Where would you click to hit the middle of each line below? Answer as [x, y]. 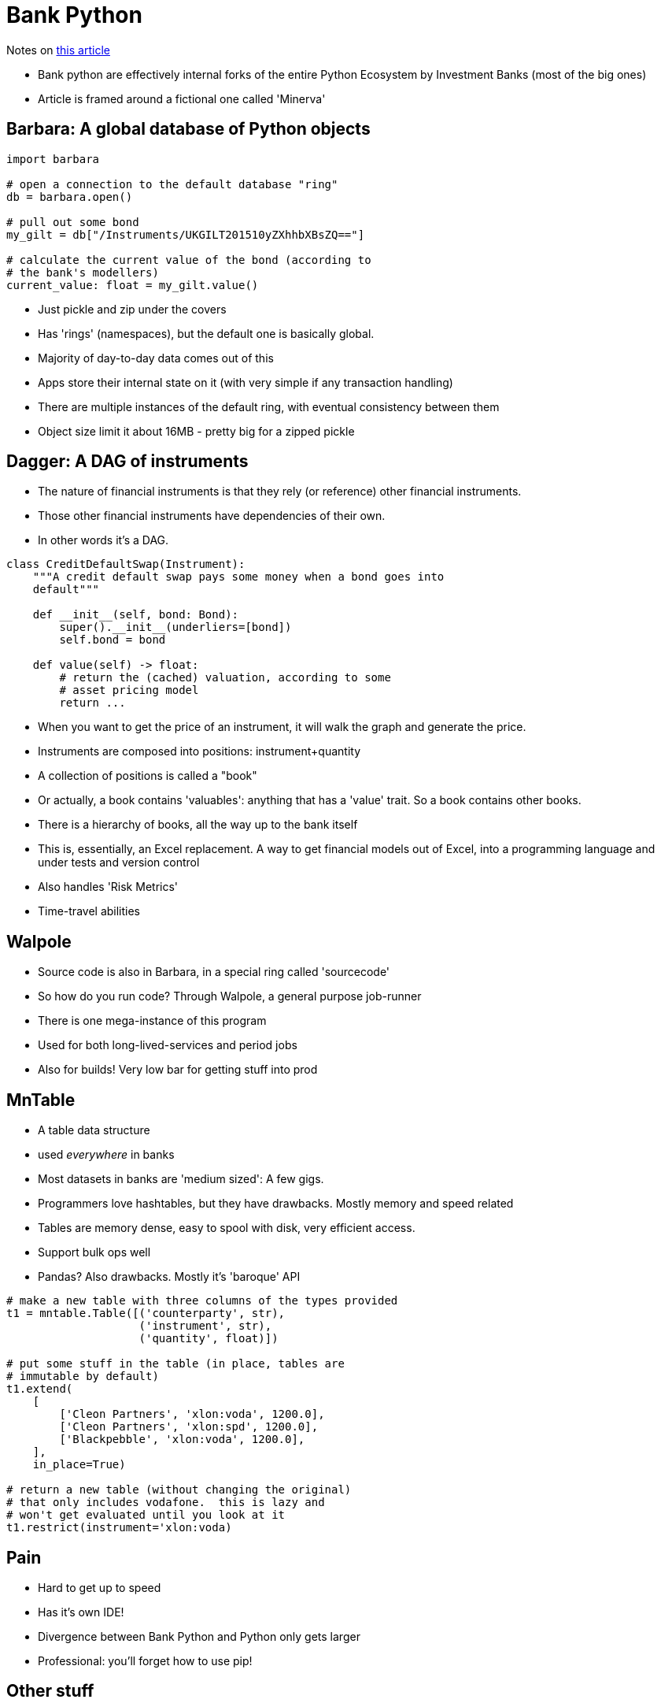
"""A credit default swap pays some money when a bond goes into [238, 577]
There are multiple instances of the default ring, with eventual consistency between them [269, 406]
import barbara [53, 159]
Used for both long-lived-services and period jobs [168, 1045]
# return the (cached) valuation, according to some [225, 678]
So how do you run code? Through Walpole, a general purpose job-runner [230, 996]
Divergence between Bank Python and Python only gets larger [199, 1636]
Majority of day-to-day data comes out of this [156, 358]
